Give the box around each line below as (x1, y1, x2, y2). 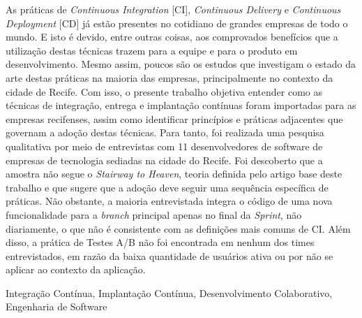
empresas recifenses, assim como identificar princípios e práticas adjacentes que (6, 111, 343, 126)
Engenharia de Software (6, 299, 107, 314)
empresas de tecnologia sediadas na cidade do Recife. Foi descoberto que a (6, 152, 323, 167)
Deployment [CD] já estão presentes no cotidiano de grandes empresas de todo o (6, 15, 348, 30)
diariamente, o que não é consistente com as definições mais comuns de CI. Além (6, 221, 351, 236)
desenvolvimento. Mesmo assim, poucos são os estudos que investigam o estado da (6, 57, 356, 71)
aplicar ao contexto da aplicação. (6, 262, 146, 277)
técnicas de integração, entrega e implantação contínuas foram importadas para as (6, 98, 356, 113)
